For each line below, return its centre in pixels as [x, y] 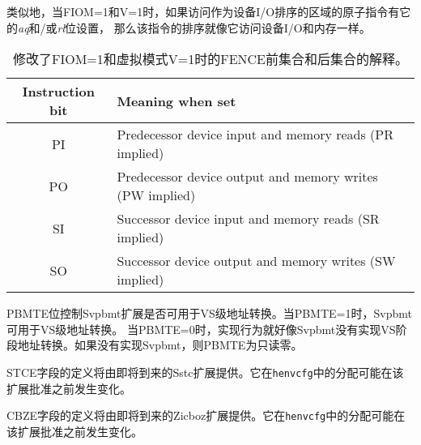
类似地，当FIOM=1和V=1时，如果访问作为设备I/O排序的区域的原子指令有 [203, 11]
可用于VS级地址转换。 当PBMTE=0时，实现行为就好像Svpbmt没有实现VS [201, 329]
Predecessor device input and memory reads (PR [255, 135]
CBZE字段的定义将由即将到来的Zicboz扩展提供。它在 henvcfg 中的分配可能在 [206, 415]
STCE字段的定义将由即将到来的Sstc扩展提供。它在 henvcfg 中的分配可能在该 [205, 372]
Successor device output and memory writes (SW [256, 261]
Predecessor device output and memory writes [247, 177]
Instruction [58, 92]
